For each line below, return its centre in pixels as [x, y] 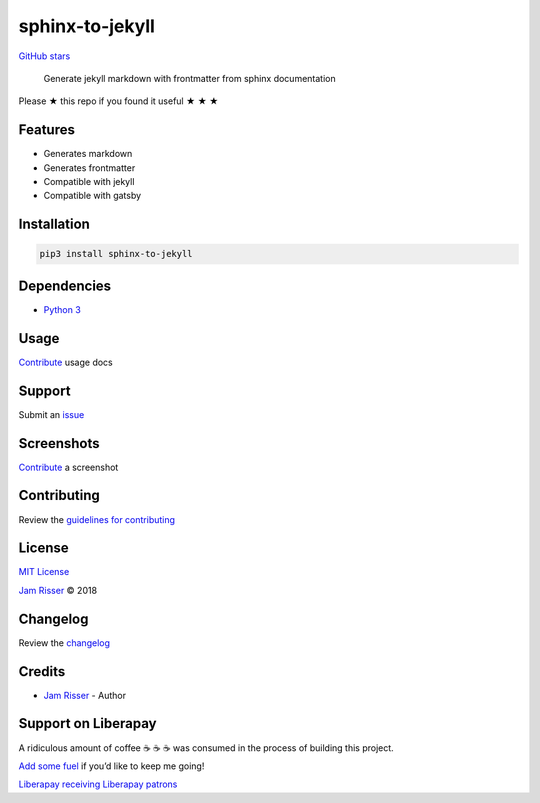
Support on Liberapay [87, 723]
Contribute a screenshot [68, 467]
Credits [42, 671]
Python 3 [62, 309]
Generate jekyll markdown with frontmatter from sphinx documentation [189, 78]
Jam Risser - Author [85, 695]
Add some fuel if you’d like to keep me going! [111, 766]
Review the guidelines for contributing [96, 519]
